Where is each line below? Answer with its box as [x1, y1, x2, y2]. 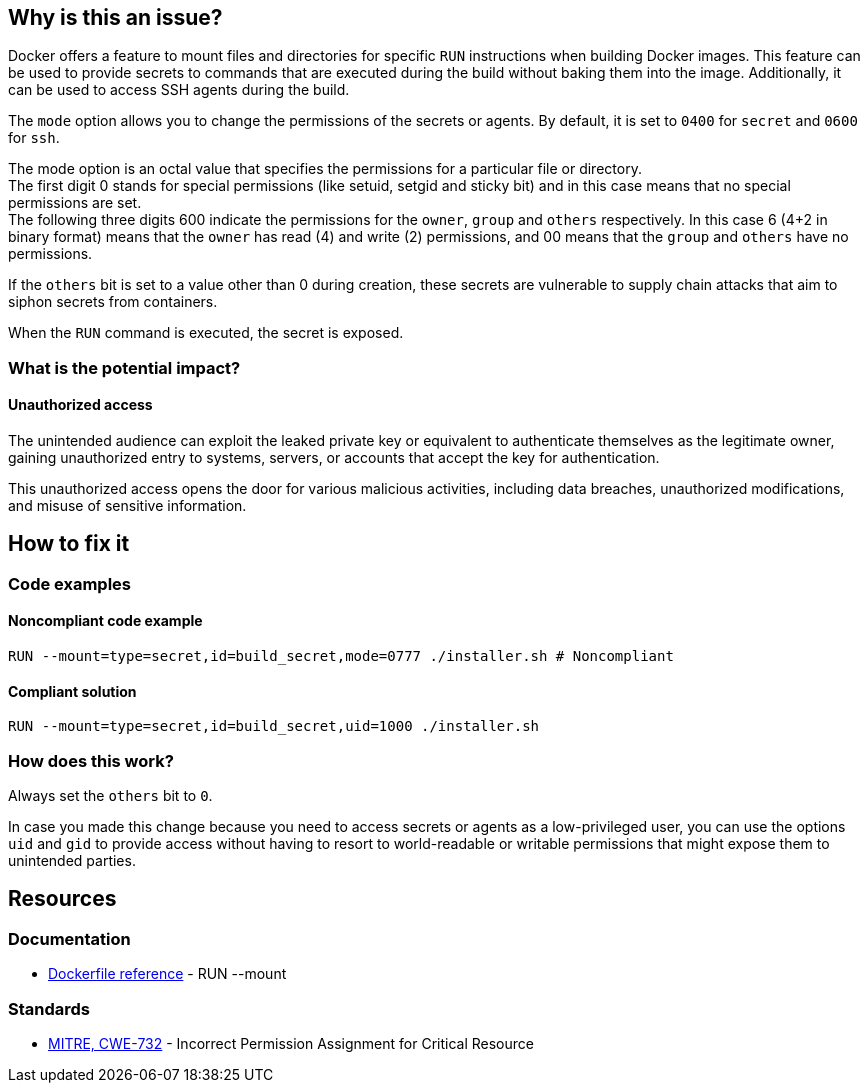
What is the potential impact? [8, 357, 241, 378]
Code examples [8, 573, 132, 594]
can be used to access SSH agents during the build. [8, 81, 350, 99]
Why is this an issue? [8, 5, 223, 30]
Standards [8, 998, 91, 1019]
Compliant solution [8, 682, 137, 700]
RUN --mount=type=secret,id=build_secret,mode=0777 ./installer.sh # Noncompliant [8, 648, 674, 665]
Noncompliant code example [8, 612, 203, 630]
